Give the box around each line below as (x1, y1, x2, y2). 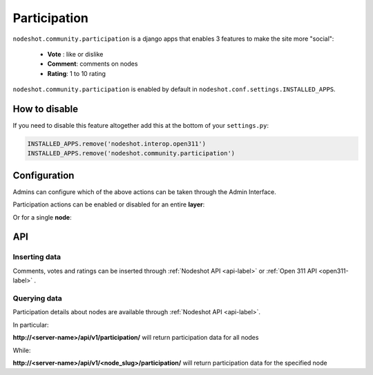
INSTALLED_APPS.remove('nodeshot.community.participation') (27, 149, 236, 157)
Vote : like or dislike (47, 50, 104, 58)
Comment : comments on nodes (47, 59, 138, 68)
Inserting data (12, 252, 61, 262)
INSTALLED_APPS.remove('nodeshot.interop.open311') (27, 140, 207, 148)
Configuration (12, 169, 75, 181)
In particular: (12, 320, 49, 329)
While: (12, 346, 31, 354)
